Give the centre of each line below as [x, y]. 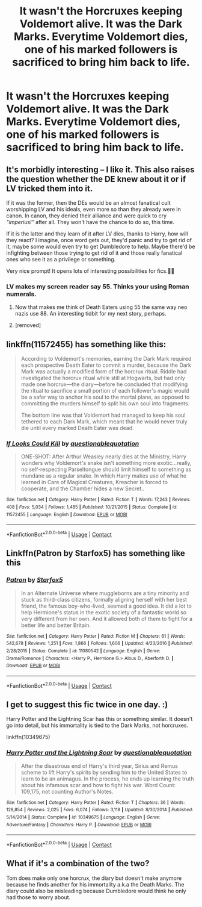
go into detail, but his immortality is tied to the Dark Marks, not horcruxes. [97, 725]
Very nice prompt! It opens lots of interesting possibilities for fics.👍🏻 [90, 271]
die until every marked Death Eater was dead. [77, 428]
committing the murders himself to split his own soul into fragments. [105, 404]
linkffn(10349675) [28, 737]
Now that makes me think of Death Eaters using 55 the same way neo [101, 307]
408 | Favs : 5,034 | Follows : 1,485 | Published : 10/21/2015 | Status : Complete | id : [92, 507]
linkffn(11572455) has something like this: [86, 344]
